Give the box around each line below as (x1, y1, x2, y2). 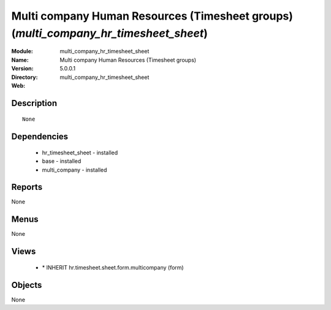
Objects (11, 279, 42, 290)
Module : (11, 48, 33, 55)
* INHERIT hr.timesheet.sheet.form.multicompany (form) (42, 263, 184, 271)
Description (11, 98, 58, 108)
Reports (11, 182, 43, 192)
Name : (11, 56, 29, 64)
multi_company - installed (42, 166, 107, 173)
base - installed (42, 157, 82, 165)
